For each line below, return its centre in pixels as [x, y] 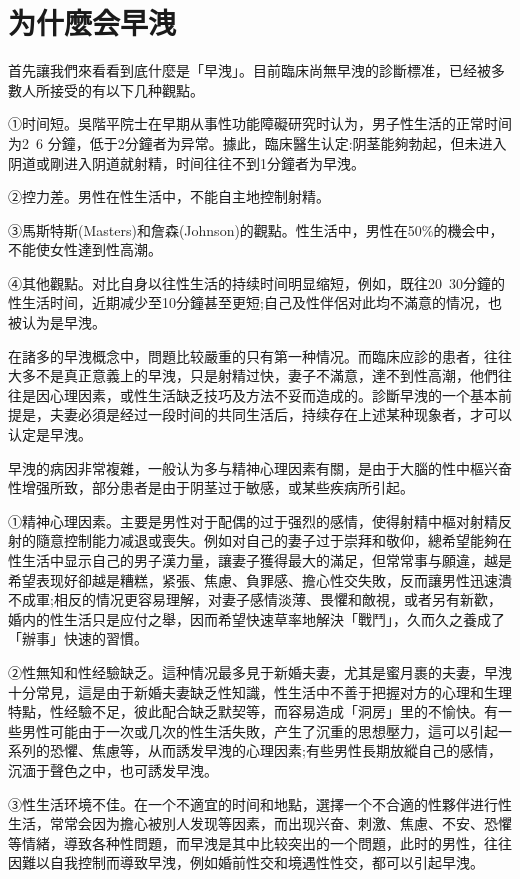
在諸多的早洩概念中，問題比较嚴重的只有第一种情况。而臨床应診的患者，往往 [260, 355]
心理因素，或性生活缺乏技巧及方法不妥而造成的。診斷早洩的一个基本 [273, 394]
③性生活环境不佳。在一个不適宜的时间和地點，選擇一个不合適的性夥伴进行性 [260, 803]
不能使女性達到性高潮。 [85, 249]
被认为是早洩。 [57, 322]
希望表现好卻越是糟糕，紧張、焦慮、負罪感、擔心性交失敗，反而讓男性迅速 [253, 579]
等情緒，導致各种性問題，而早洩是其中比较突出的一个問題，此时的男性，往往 [260, 842]
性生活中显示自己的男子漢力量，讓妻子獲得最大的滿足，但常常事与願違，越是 [260, 560]
